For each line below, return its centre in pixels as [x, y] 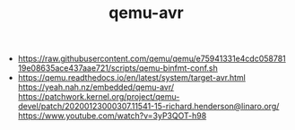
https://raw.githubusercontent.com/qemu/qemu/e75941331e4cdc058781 [152, 59]
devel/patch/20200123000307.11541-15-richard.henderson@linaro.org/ [148, 107]
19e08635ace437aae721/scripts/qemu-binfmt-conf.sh [117, 68]
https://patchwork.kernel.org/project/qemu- [99, 97]
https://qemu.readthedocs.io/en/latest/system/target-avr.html [132, 78]
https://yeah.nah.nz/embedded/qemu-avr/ [96, 87]
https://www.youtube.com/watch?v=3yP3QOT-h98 [112, 116]
